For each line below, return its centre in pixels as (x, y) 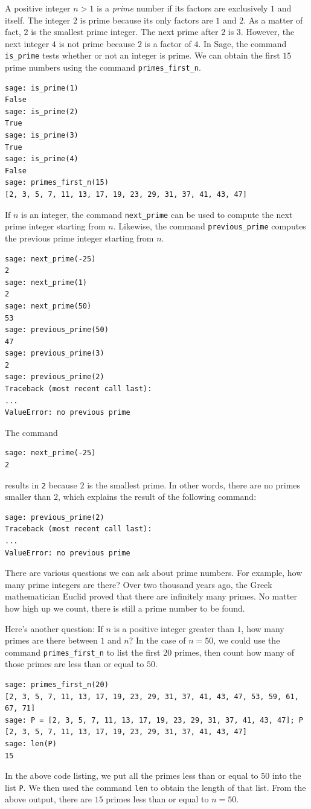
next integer (27, 43)
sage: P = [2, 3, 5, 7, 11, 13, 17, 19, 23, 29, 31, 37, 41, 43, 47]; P (154, 720)
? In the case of (157, 640)
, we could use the (247, 640)
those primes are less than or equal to (75, 664)
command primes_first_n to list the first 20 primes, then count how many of (149, 652)
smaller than (28, 497)
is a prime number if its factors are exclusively (182, 8)
